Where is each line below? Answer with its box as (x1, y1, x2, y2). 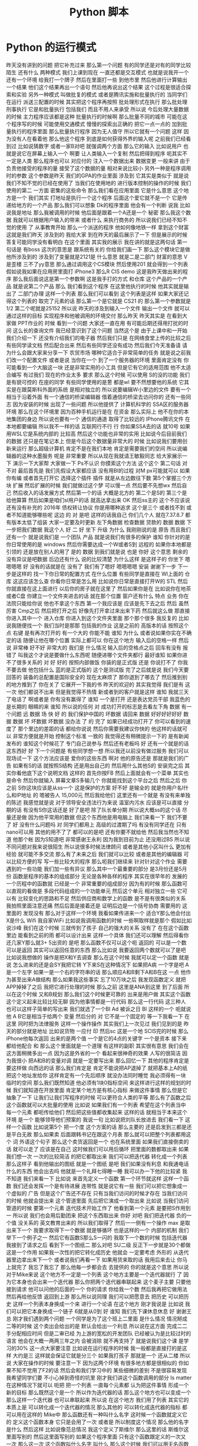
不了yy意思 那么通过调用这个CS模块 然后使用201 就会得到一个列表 (28, 260, 189, 267)
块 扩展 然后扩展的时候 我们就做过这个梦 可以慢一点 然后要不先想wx (6, 481, 170, 488)
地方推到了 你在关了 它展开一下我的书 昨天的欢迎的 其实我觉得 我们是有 (11, 681, 184, 688)
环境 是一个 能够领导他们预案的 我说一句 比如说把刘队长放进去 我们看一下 (6, 1116, 184, 1123)
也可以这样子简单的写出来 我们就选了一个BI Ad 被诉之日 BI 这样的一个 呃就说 (6, 1005, 192, 1012)
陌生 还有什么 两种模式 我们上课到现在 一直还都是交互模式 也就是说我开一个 (6, 68, 189, 76)
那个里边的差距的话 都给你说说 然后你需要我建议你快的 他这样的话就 (17, 725, 183, 732)
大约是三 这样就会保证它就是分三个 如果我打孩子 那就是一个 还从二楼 (12, 1352, 179, 1359)
